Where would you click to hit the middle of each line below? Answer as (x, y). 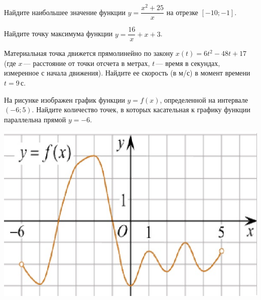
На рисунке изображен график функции (64, 99)
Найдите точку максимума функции (58, 33)
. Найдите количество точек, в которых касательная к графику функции (141, 109)
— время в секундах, (188, 63)
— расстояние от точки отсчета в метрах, (87, 63)
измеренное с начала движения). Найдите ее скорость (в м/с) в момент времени (127, 73)
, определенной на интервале (204, 99)
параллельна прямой (35, 119)
